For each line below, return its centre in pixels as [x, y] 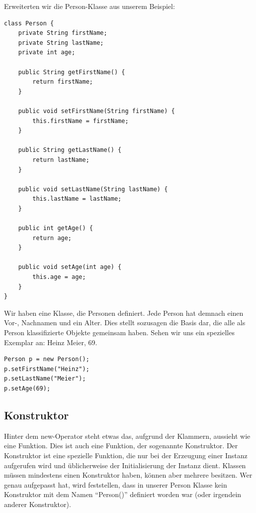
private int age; [47, 53]
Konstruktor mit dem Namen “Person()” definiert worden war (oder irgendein [123, 494]
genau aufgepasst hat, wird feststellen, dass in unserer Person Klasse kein [116, 484]
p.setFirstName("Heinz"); [47, 369]
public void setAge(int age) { [70, 267]
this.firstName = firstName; [81, 121]
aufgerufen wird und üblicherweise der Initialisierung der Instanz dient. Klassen [125, 465]
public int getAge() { [55, 228]
